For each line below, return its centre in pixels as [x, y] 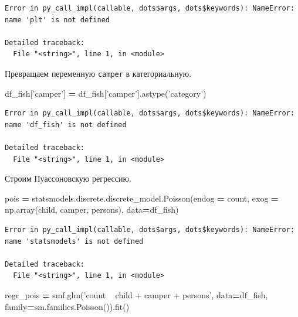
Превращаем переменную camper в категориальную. [98, 73]
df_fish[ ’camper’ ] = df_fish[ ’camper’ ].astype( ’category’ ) [106, 93]
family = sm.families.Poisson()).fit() [67, 306]
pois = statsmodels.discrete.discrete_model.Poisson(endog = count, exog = [142, 198]
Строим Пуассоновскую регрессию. [68, 178]
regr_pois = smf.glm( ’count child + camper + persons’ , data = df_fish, [136, 294]
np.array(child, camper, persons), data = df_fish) [92, 209]
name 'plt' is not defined [57, 20]
